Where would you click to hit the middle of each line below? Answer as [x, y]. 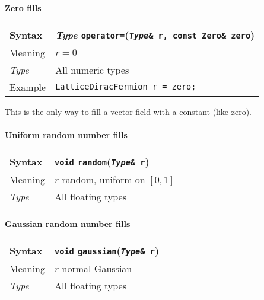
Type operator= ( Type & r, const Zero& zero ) [155, 34]
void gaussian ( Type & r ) [107, 250]
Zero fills [23, 7]
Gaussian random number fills [68, 223]
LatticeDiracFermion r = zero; [126, 87]
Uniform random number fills [66, 134]
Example [28, 87]
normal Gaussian [97, 268]
